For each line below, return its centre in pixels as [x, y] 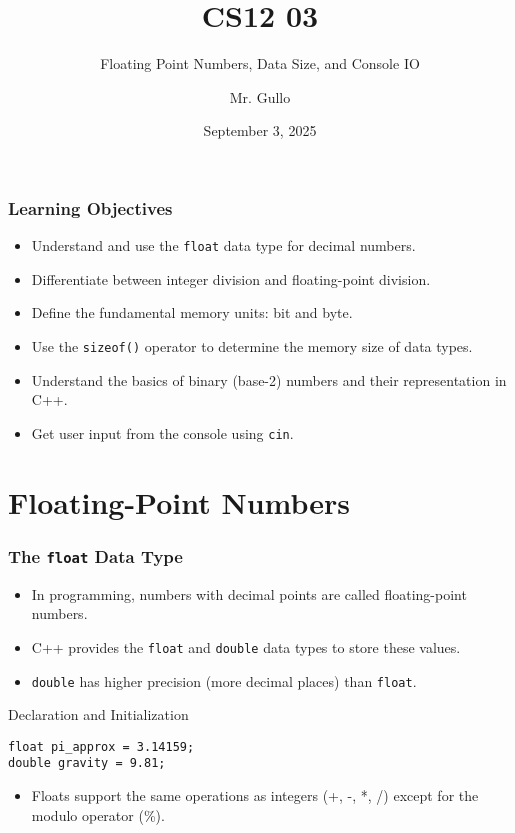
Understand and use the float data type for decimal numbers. [223, 245]
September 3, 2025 [260, 130]
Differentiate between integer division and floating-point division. [231, 278]
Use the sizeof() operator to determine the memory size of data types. [252, 346]
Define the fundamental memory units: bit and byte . [192, 312]
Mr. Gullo [260, 96]
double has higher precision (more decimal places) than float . [224, 680]
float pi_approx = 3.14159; [101, 746]
